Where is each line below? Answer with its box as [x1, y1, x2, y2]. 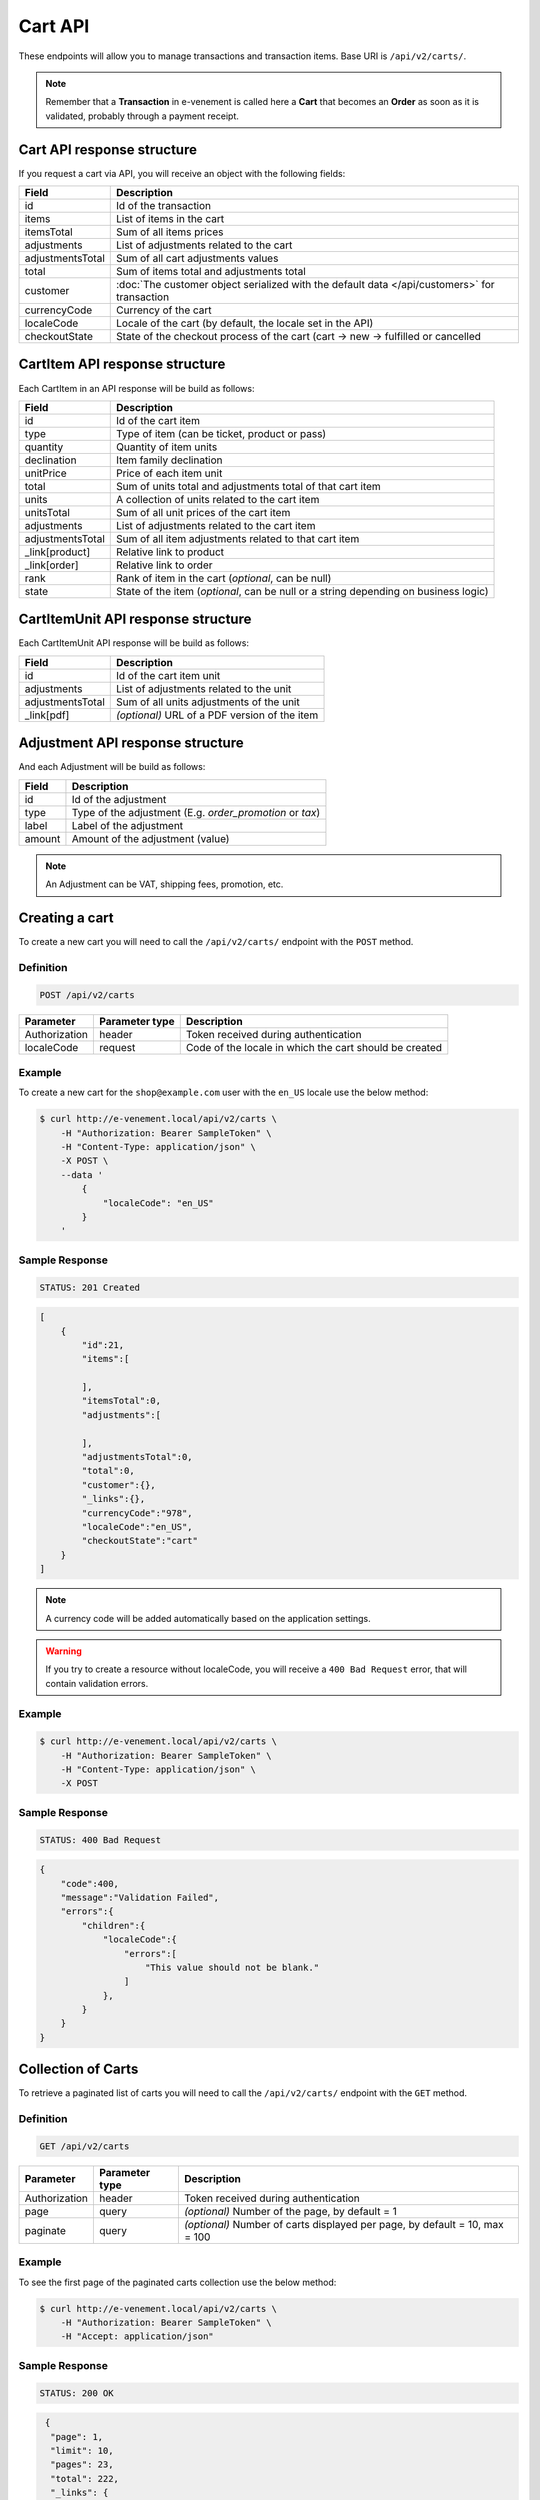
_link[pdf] [24, 708, 70, 722]
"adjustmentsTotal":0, [81, 1451, 194, 1463]
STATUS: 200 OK [39, 2387, 114, 2399]
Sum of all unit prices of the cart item [115, 505, 291, 519]
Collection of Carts [18, 2061, 139, 2078]
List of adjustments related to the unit [115, 681, 292, 695]
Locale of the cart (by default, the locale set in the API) [115, 316, 374, 330]
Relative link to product [115, 545, 225, 559]
